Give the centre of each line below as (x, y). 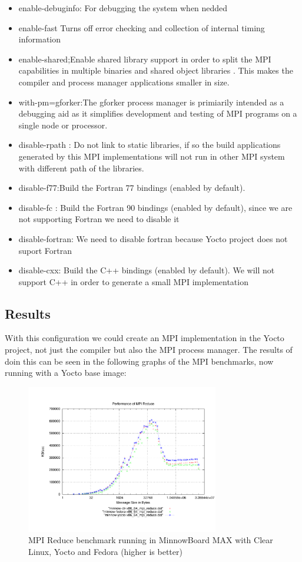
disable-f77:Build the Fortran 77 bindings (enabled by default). (132, 188)
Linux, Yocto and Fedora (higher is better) (105, 551)
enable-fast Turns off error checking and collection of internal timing (142, 27)
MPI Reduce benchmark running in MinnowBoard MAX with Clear (151, 540)
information (40, 39)
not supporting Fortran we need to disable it (99, 219)
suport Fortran (45, 250)
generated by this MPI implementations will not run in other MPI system (152, 156)
